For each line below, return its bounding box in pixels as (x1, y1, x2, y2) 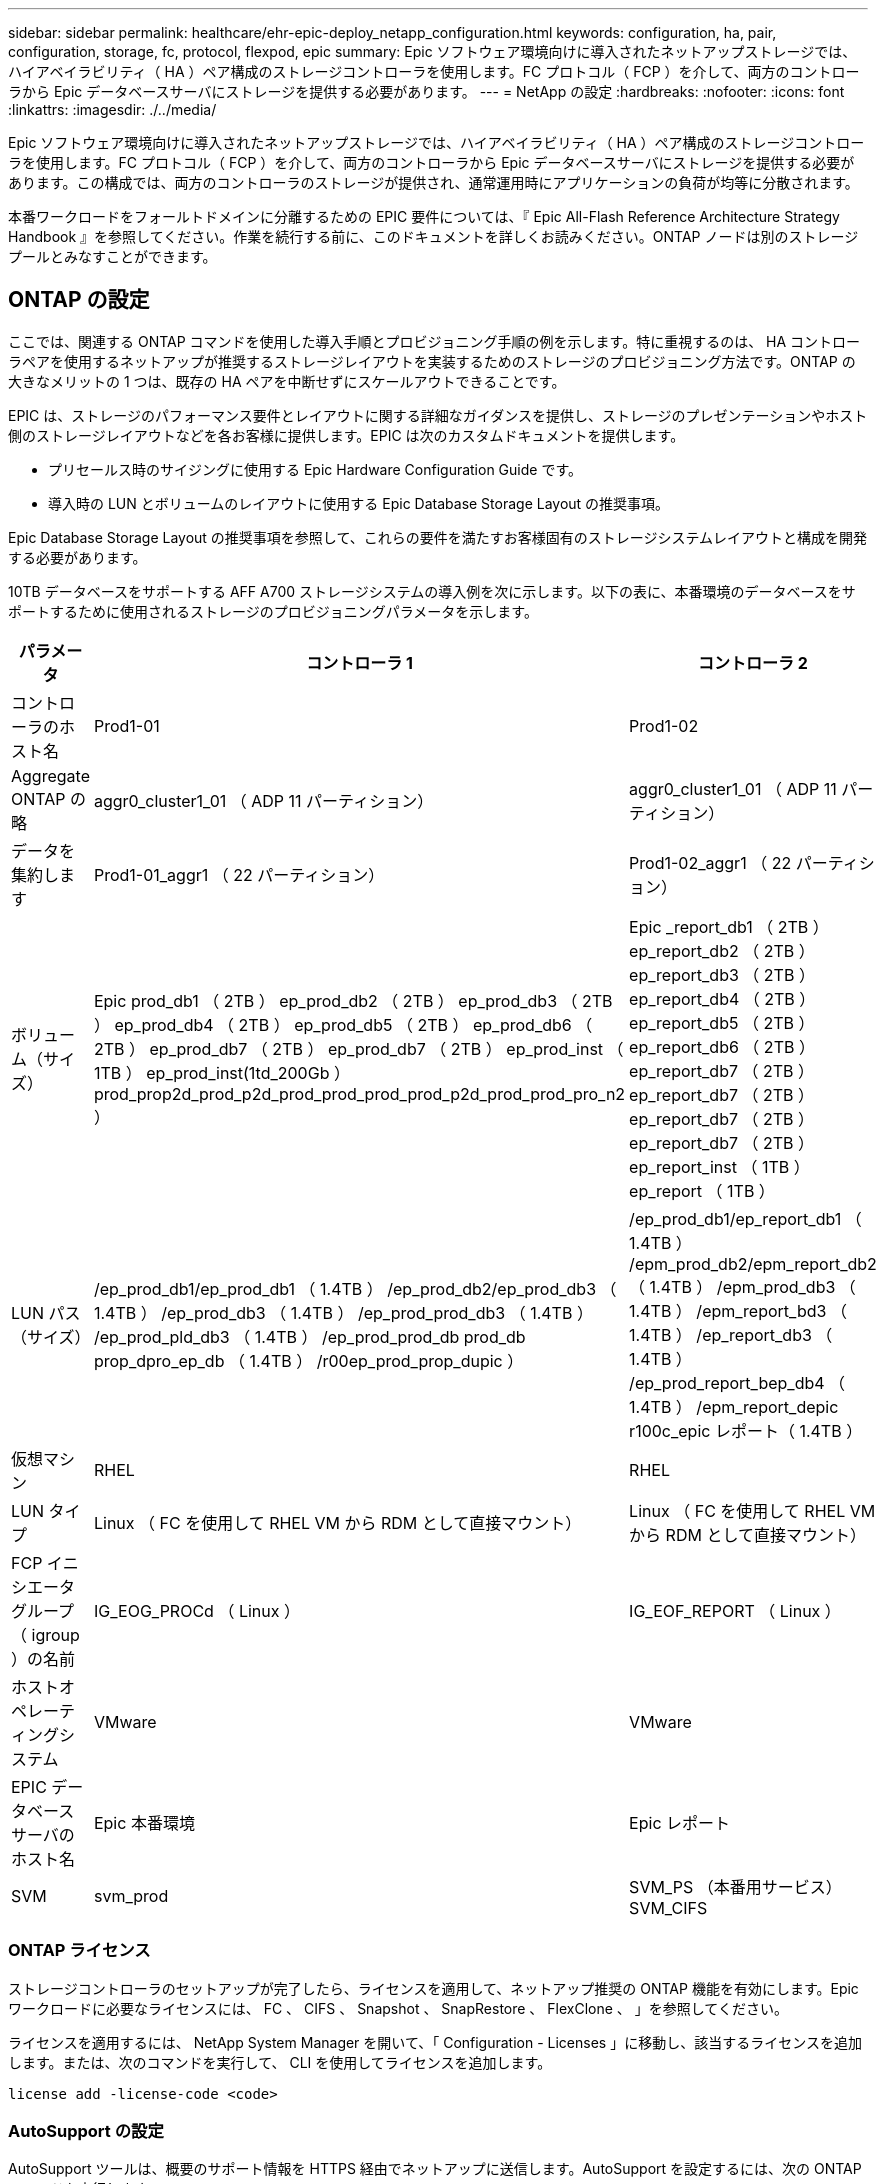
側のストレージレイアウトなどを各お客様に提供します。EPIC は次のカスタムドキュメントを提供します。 (8, 426, 685, 444)
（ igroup (11, 1624, 80, 1645)
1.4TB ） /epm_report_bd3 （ (629, 1300, 847, 1321)
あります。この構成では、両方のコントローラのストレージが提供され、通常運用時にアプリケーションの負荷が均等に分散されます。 (8, 174, 859, 191)
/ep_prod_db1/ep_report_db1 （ (629, 1208, 862, 1229)
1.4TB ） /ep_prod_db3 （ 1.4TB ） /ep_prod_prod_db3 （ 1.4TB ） (93, 1302, 593, 1323)
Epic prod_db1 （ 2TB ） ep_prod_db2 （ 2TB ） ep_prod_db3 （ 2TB (93, 990, 613, 1011)
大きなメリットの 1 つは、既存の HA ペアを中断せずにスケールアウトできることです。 (8, 372, 566, 390)
